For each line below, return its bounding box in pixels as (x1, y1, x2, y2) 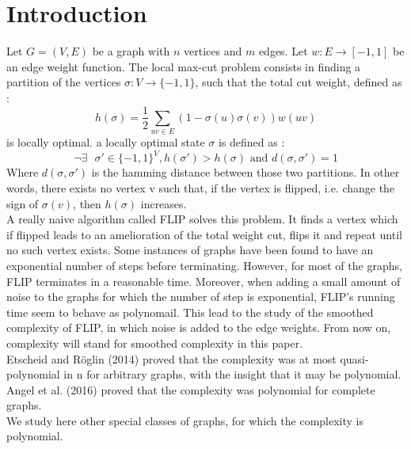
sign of (6, 195, 39, 211)
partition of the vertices (6, 74, 121, 90)
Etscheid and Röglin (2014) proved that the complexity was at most (6, 350, 337, 367)
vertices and (184, 43, 242, 59)
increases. (140, 195, 187, 211)
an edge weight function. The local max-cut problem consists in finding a (6, 58, 361, 74)
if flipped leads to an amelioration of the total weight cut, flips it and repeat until (6, 226, 402, 242)
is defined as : (218, 134, 285, 150)
